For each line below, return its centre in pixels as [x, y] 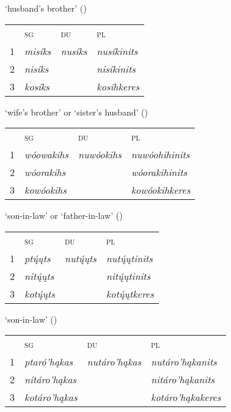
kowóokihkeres [161, 190]
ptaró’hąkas [49, 362]
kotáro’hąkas [51, 397]
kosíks [37, 86]
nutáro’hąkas [114, 362]
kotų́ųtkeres [130, 293]
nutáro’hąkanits [184, 362]
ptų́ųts [38, 258]
